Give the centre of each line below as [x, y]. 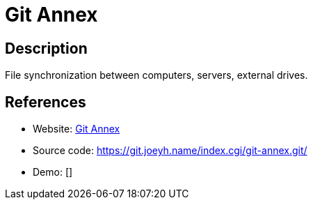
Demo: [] [53, 172]
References [46, 102]
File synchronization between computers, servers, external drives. [156, 75]
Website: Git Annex [77, 129]
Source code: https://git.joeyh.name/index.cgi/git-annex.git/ [170, 151]
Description [46, 48]
